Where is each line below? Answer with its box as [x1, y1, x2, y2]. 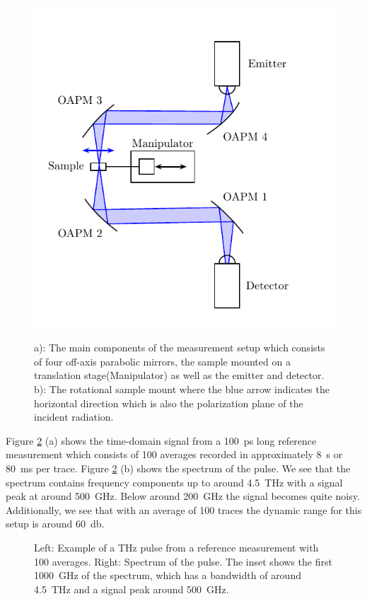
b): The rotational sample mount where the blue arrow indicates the [34, 381, 330, 396]
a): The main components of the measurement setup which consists [34, 340, 325, 355]
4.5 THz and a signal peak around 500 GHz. [34, 581, 229, 596]
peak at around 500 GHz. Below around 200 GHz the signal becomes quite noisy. [6, 489, 360, 503]
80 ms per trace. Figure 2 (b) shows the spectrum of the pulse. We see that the [6, 460, 351, 475]
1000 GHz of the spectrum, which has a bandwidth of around [34, 568, 301, 583]
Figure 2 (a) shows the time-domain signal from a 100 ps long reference [6, 433, 317, 448]
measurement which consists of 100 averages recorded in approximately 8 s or [6, 447, 343, 462]
